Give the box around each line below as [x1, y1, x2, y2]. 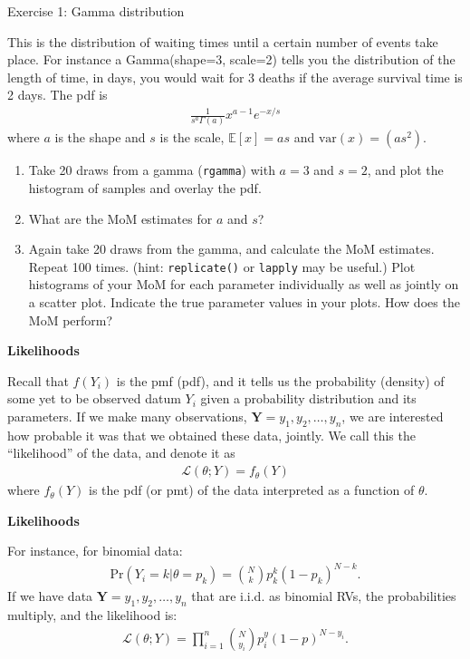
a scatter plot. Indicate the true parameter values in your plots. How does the [28, 293, 460, 312]
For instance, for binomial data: [7, 541, 183, 560]
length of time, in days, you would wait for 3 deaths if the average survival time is [7, 67, 463, 86]
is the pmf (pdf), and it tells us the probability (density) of [116, 371, 445, 390]
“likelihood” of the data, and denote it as [7, 443, 235, 462]
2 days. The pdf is [7, 85, 108, 104]
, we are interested [341, 407, 444, 426]
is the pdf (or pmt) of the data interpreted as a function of [89, 480, 415, 499]
